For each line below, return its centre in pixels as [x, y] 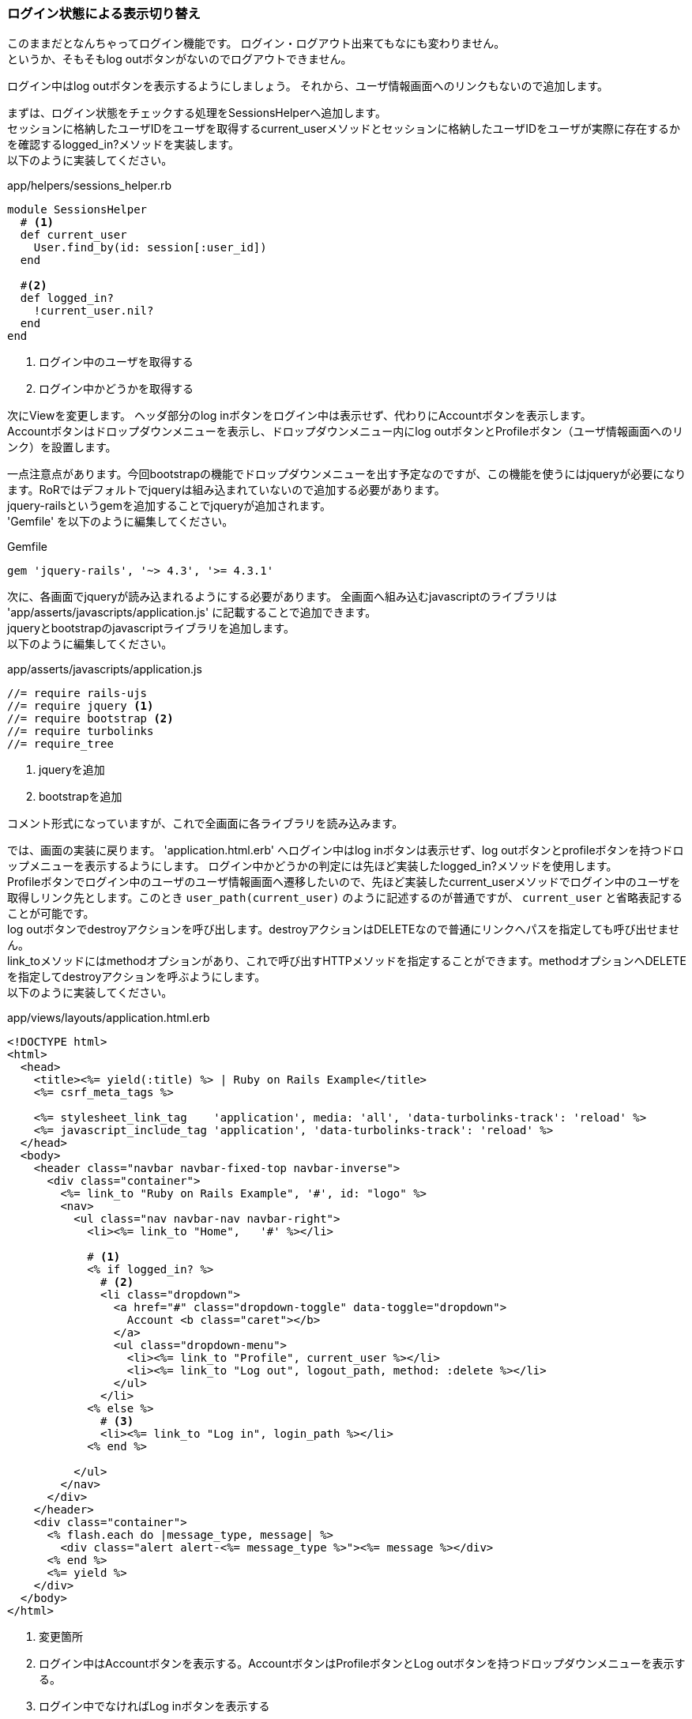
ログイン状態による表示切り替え [104, 13]
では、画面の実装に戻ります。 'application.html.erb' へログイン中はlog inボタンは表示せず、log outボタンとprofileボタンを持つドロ [346, 850]
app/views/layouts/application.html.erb [109, 1018]
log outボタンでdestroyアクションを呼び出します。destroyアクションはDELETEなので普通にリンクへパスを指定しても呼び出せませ [343, 929]
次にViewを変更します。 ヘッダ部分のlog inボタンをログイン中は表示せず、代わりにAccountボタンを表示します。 [299, 416]
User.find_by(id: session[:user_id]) [150, 248]
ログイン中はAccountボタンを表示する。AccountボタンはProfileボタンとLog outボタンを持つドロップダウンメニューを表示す [362, 1664]
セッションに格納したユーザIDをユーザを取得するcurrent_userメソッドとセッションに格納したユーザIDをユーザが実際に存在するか [344, 129]
